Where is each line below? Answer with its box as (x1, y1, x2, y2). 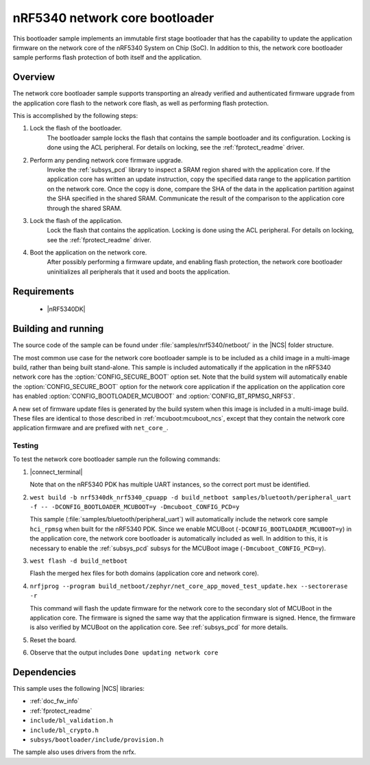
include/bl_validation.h (29, 717, 113, 725)
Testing (12, 441, 39, 451)
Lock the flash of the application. (29, 216, 123, 224)
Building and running (12, 323, 104, 335)
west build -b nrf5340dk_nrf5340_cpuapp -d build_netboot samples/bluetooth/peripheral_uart (29, 493, 352, 501)
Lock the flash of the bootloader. (29, 124, 123, 132)
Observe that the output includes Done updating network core (29, 648, 219, 657)
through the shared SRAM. (47, 204, 122, 212)
